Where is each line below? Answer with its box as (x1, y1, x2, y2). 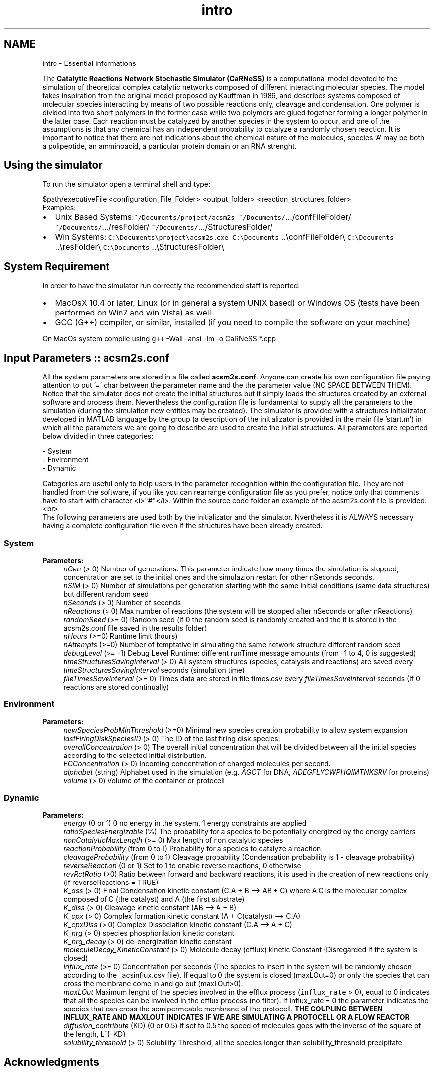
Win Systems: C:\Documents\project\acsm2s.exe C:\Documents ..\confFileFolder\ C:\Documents (55, 232, 394, 242)
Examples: (42, 203, 76, 212)
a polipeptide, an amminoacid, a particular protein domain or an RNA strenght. (42, 141, 297, 150)
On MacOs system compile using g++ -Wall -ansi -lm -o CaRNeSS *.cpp (42, 334, 276, 343)
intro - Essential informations (42, 59, 136, 67)
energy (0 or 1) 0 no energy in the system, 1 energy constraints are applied (63, 819, 307, 828)
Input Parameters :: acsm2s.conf (4, 351, 170, 364)
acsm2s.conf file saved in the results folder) (63, 623, 207, 632)
